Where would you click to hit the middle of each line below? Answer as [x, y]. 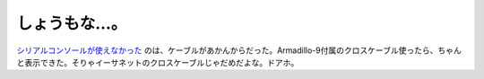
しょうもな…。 [72, 23]
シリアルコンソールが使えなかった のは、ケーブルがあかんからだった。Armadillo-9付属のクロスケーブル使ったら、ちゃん [239, 50]
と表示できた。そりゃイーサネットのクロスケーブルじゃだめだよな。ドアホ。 [158, 62]
